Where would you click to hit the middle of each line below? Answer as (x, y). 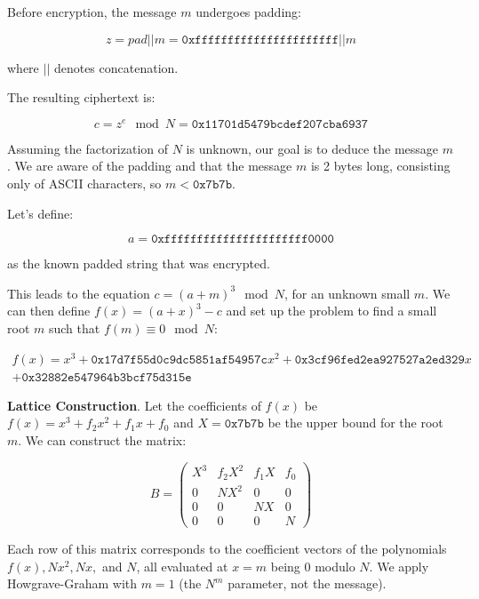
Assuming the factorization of (88, 148)
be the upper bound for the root (355, 423)
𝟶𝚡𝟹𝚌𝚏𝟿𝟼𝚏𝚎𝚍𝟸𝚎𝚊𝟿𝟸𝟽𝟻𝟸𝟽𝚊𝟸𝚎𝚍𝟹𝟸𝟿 (379, 359)
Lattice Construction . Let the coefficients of (134, 405)
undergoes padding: (248, 12)
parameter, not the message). (307, 583)
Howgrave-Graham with (72, 583)
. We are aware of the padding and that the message (150, 166)
